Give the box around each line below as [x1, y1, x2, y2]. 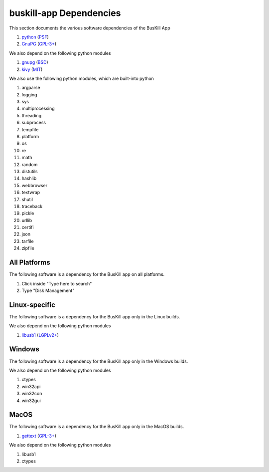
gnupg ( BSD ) [21, 59, 48, 65]
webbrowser [21, 182, 47, 188]
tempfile [21, 126, 39, 132]
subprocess [21, 120, 46, 126]
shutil [21, 196, 33, 202]
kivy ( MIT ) [21, 66, 43, 72]
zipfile [21, 245, 34, 251]
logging [21, 91, 37, 97]
